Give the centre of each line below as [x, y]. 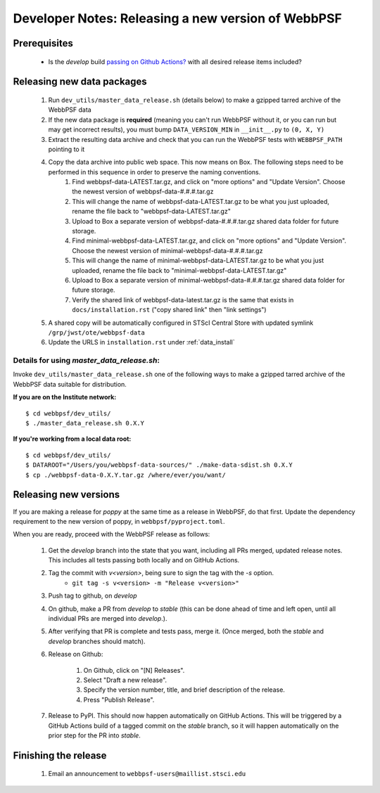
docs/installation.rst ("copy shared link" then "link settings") [169, 310]
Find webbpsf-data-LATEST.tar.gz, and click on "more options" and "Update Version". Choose [209, 182]
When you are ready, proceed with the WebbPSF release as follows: [112, 534]
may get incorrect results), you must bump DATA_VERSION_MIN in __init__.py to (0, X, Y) [186, 129]
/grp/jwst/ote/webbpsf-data [97, 333]
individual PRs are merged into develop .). [108, 619]
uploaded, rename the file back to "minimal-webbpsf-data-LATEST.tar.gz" [179, 270]
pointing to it [66, 149]
